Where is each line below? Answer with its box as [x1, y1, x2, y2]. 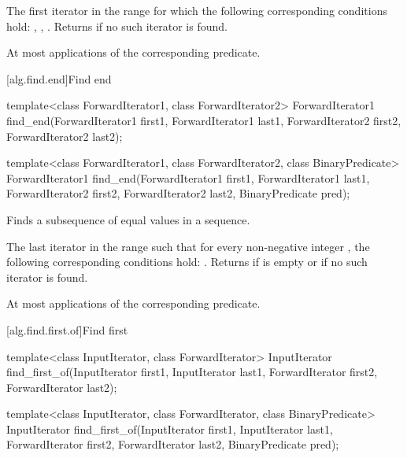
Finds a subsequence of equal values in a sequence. [6, 211, 250, 227]
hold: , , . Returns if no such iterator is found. [6, 17, 228, 34]
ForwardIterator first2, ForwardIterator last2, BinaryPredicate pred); [6, 436, 339, 452]
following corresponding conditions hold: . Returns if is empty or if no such [6, 253, 368, 270]
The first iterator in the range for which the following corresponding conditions [6, 2, 387, 18]
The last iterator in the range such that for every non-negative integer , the [6, 238, 370, 254]
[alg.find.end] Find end [6, 70, 112, 87]
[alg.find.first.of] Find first [6, 321, 128, 338]
